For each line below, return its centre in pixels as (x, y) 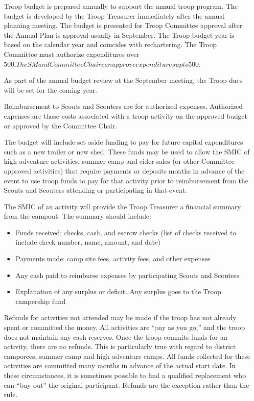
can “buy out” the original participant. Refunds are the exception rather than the (127, 385)
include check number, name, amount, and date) (88, 242)
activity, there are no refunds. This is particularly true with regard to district (120, 346)
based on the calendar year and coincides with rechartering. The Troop (110, 44)
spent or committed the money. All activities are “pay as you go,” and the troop (125, 327)
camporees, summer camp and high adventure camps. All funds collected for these (127, 356)
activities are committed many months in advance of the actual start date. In (120, 365)
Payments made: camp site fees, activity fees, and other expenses (113, 259)
